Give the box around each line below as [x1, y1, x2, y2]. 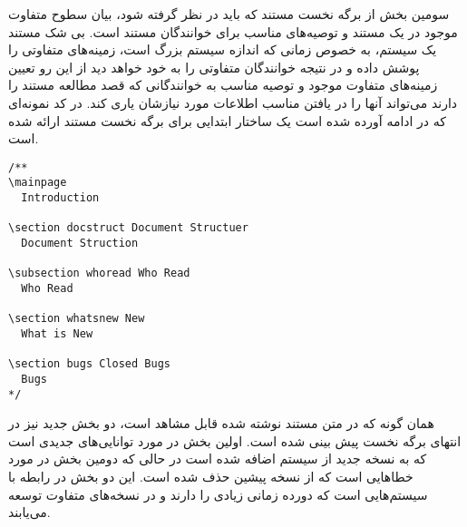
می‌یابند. [8, 503, 51, 522]
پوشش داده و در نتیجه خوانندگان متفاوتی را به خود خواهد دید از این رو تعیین [8, 57, 420, 76]
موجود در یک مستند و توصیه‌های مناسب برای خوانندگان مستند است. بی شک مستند [8, 22, 458, 41]
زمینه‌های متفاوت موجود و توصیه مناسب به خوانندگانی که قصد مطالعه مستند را [8, 75, 438, 94]
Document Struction [21, 237, 139, 250]
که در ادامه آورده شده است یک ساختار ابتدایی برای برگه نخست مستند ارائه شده [8, 111, 446, 130]
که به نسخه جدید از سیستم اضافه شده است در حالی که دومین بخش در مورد [8, 449, 427, 468]
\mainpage [8, 176, 67, 190]
